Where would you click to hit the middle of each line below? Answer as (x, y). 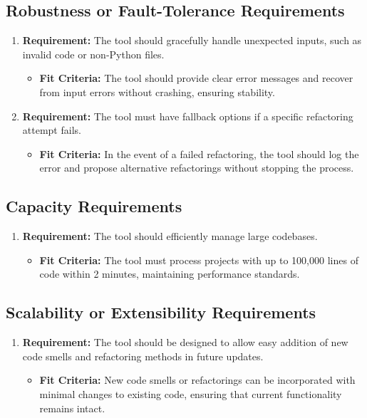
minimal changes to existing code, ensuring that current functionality (191, 393)
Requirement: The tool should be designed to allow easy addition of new (185, 342)
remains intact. (72, 408)
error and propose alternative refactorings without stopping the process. (197, 168)
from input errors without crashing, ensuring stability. (157, 92)
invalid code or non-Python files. (93, 54)
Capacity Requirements (94, 206)
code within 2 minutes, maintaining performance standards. (170, 274)
